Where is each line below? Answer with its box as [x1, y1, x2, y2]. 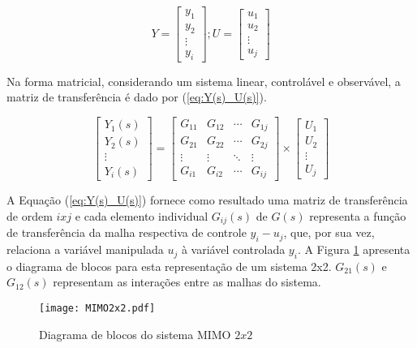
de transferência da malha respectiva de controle [6, 224, 247, 241]
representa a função [309, 207, 406, 224]
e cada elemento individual [75, 207, 208, 224]
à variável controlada [181, 241, 286, 258]
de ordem [6, 207, 53, 224]
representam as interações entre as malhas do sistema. [53, 273, 321, 290]
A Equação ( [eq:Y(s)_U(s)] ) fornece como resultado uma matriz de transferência [6, 191, 408, 208]
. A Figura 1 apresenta [297, 241, 411, 258]
